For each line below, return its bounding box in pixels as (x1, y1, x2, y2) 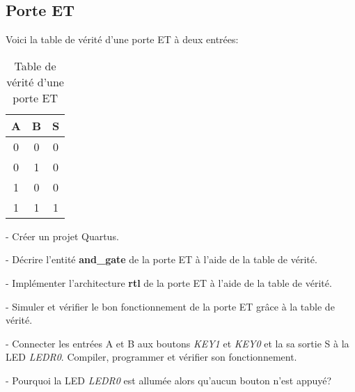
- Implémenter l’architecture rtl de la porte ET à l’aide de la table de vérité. (6, 275, 332, 290)
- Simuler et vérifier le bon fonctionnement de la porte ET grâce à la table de (6, 299, 335, 313)
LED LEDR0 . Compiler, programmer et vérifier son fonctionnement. (6, 350, 297, 364)
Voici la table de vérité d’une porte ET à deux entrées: (6, 32, 239, 47)
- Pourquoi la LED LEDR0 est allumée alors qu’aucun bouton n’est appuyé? (6, 373, 332, 387)
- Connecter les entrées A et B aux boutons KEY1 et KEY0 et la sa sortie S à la (6, 336, 349, 350)
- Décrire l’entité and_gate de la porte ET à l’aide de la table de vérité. (6, 252, 317, 267)
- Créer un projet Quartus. (6, 228, 119, 243)
